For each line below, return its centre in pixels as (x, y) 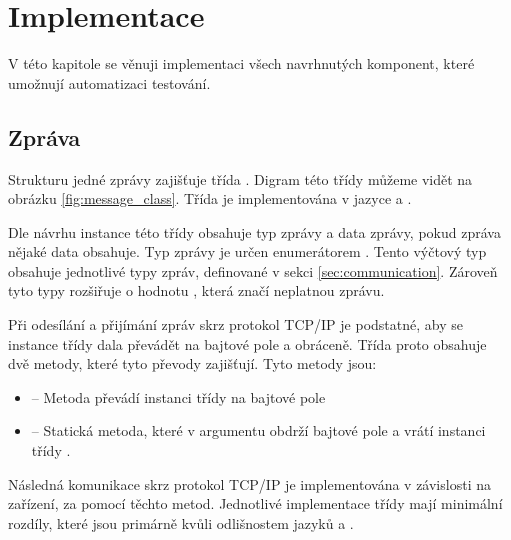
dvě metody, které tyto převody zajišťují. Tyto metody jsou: (192, 363)
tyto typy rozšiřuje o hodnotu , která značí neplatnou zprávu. (196, 290)
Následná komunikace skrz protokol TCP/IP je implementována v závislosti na (249, 483)
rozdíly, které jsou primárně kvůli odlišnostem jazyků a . (181, 522)
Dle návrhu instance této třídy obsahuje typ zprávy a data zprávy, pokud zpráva (254, 231)
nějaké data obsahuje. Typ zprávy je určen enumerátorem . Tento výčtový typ (247, 251)
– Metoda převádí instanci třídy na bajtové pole (178, 396)
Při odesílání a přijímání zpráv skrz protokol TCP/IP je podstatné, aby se (235, 324)
